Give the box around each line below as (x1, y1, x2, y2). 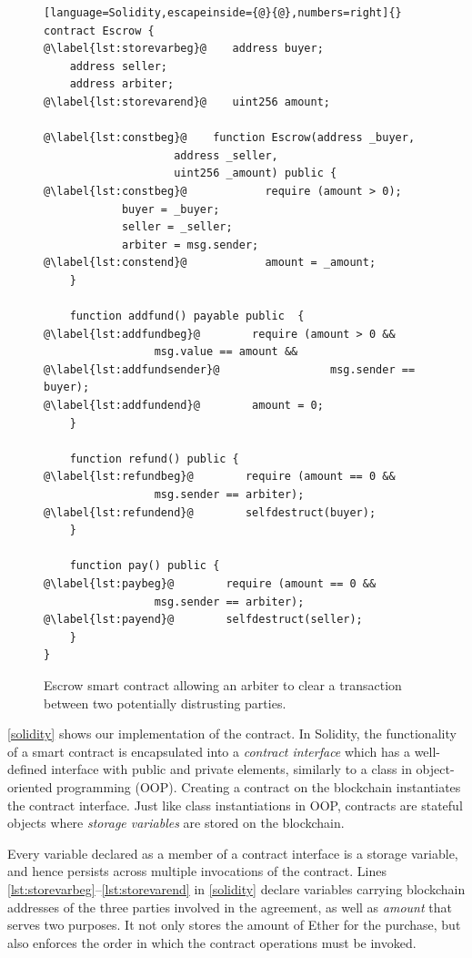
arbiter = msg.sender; (121, 238, 259, 251)
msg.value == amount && (154, 345, 298, 359)
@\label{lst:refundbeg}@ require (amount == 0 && (44, 470, 396, 484)
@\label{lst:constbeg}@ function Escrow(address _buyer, (44, 131, 416, 145)
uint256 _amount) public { (174, 167, 337, 180)
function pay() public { (69, 559, 220, 573)
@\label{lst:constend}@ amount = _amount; (44, 256, 377, 270)
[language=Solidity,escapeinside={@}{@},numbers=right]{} (44, 6, 402, 19)
